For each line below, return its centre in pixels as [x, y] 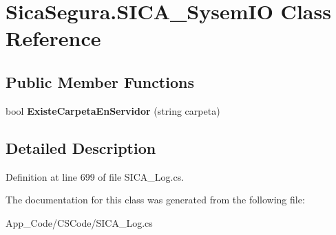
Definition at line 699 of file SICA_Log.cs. [95, 176]
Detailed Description [81, 147]
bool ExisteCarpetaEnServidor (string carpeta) [113, 110]
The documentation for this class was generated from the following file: [155, 200]
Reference [53, 38]
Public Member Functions [100, 81]
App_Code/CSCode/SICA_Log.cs [79, 222]
